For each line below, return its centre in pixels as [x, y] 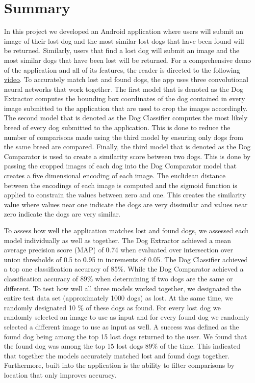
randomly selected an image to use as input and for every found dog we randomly [127, 317]
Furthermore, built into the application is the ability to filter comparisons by [119, 365]
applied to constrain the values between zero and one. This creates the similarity [125, 195]
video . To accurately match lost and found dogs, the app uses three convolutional [126, 79]
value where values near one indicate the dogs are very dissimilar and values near [126, 204]
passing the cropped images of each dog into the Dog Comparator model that [120, 166]
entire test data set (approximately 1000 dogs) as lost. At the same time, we [118, 298]
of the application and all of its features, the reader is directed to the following [122, 69]
